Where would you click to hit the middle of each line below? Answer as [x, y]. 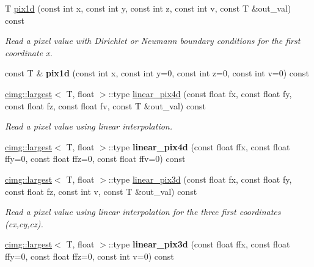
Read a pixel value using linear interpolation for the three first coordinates [143, 212]
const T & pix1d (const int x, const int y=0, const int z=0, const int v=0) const [157, 73]
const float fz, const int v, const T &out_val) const [101, 191]
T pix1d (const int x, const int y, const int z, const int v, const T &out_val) [148, 8]
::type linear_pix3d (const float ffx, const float [199, 244]
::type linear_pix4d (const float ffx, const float [199, 146]
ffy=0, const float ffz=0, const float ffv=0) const [95, 159]
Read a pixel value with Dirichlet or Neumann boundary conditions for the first [153, 41]
